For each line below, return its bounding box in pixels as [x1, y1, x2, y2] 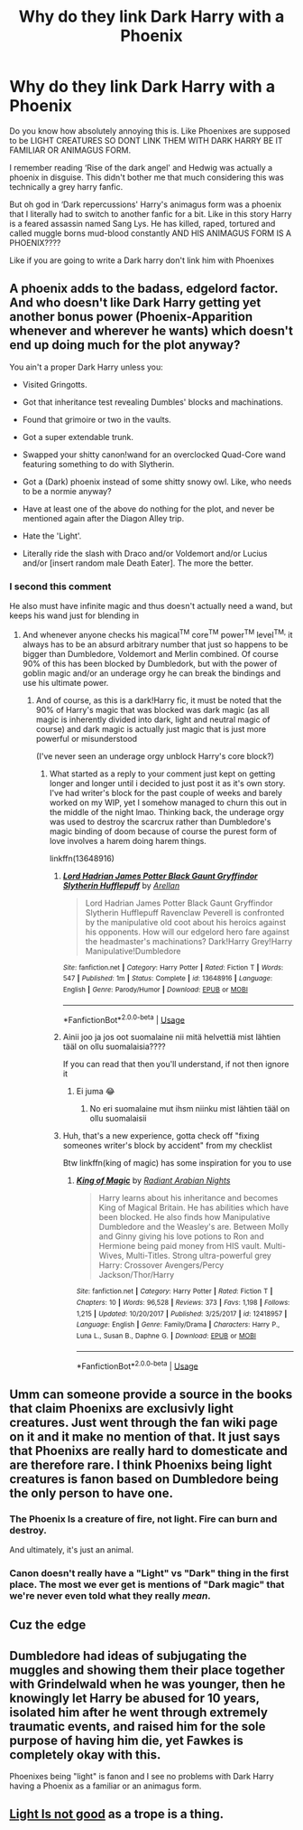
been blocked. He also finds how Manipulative [98, 1212, 271, 1223]
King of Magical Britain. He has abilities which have [98, 1202, 289, 1213]
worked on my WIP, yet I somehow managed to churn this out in [49, 797, 287, 808]
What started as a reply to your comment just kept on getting [49, 768, 276, 779]
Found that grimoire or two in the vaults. [22, 414, 171, 425]
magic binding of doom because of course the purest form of [49, 825, 278, 837]
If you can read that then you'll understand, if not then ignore [62, 1059, 289, 1070]
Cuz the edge [9, 1618, 87, 1633]
